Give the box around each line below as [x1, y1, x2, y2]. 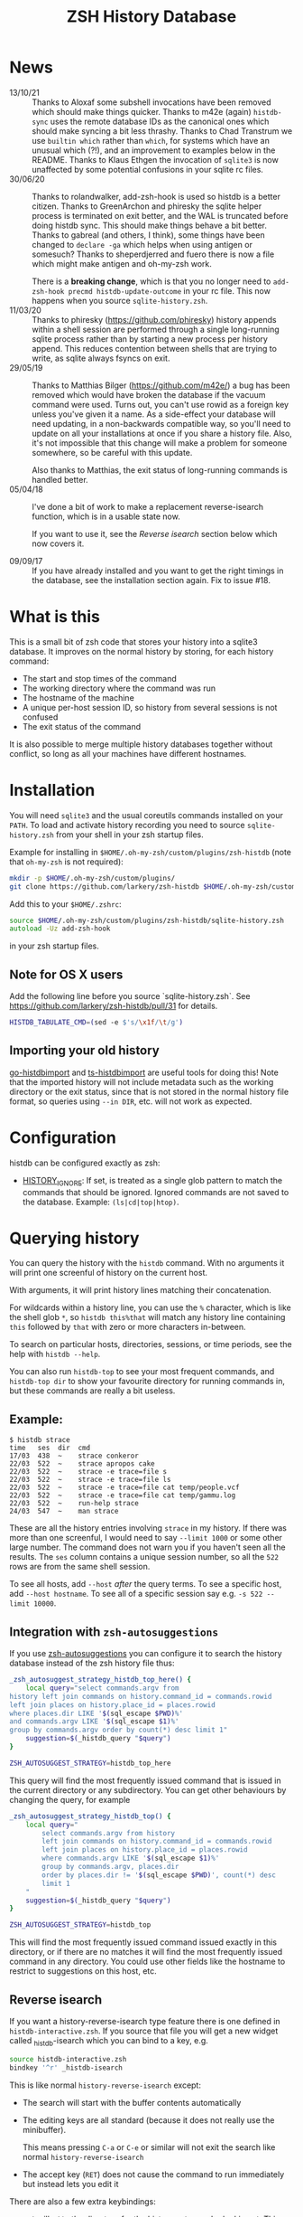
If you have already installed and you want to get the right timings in [32, 565, 284, 576]
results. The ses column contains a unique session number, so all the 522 [9, 1552, 280, 1562]
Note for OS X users [9, 967, 124, 982]
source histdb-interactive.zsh [9, 2054, 127, 2063]
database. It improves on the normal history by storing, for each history [9, 646, 274, 656]
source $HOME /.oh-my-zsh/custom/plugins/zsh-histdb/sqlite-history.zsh [9, 916, 284, 925]
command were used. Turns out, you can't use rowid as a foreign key [32, 399, 289, 410]
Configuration [9, 1127, 117, 1147]
